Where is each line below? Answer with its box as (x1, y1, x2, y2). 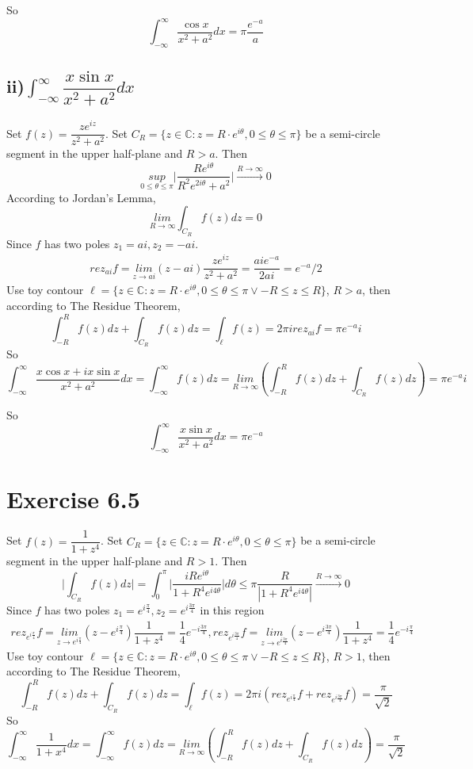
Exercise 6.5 (6, 483, 140, 515)
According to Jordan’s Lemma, (6, 189, 156, 205)
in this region (200, 601, 265, 618)
